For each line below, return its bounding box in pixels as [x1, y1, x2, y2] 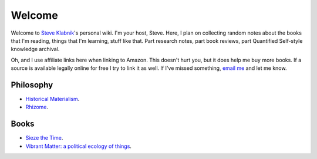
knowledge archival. [11, 46, 60, 53]
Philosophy [11, 80, 53, 90]
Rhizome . [25, 103, 49, 111]
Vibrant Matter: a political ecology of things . [25, 143, 132, 150]
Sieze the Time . [25, 134, 63, 141]
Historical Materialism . [25, 96, 80, 103]
